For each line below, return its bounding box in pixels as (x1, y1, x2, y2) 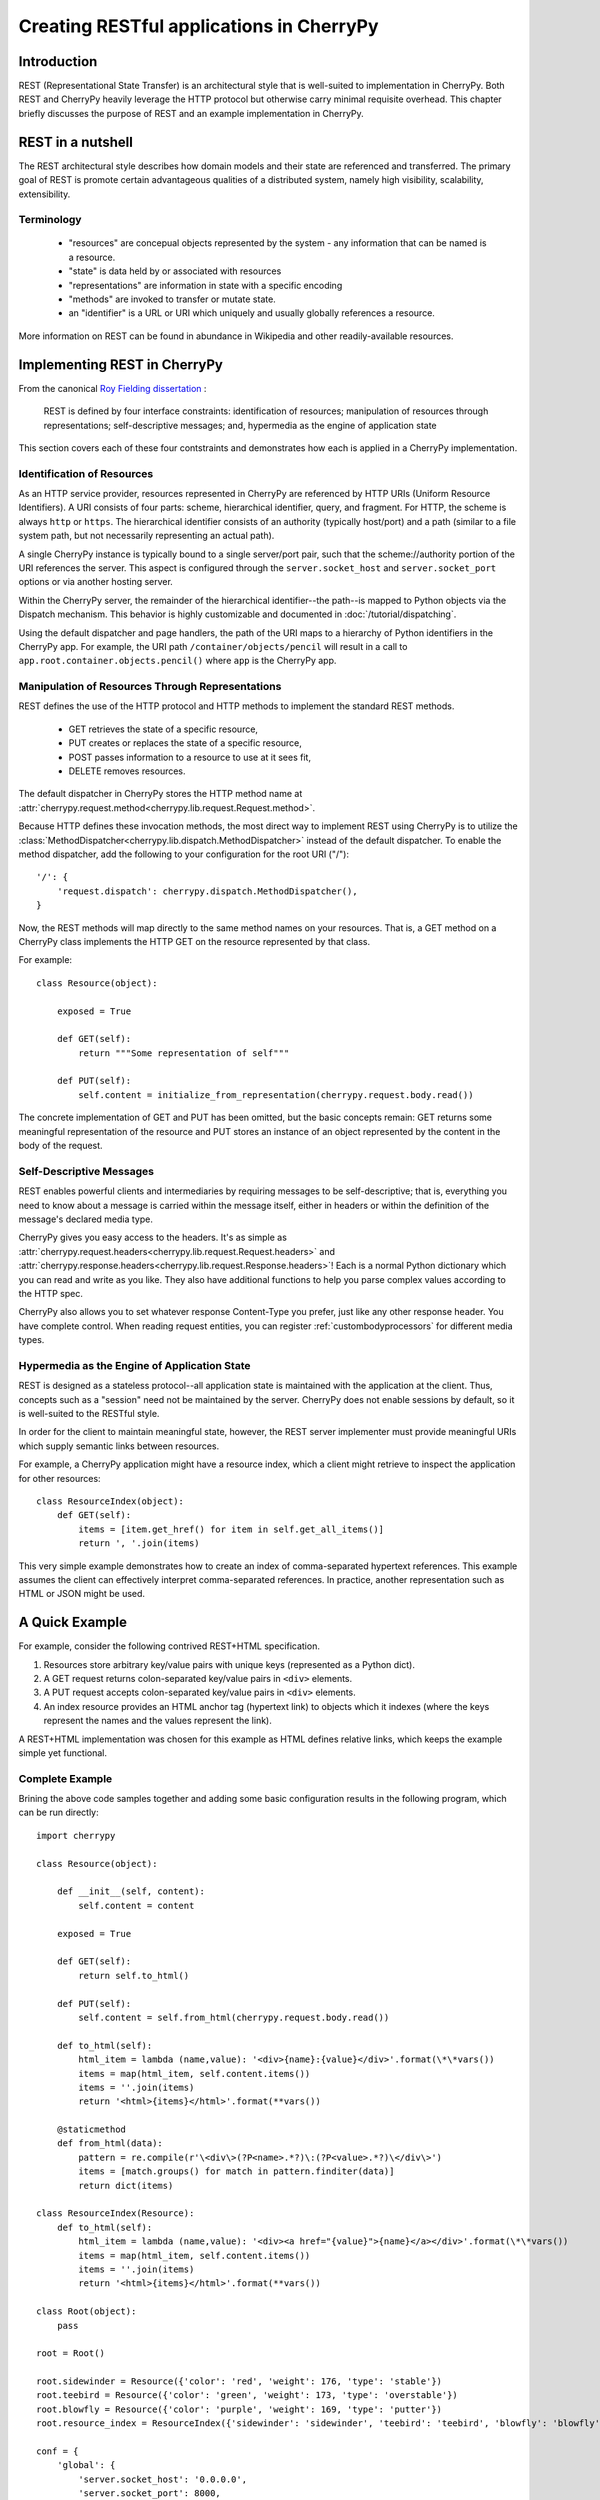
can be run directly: (18, 1806, 99, 1819)
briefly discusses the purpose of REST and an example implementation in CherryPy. (18, 107, 364, 119)
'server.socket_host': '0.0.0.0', (78, 2473, 248, 2485)
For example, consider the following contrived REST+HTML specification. (18, 1640, 320, 1652)
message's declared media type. (18, 1213, 154, 1225)
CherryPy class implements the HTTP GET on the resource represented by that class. (18, 935, 370, 947)
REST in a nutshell (18, 133, 134, 150)
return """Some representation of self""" (78, 1047, 290, 1059)
